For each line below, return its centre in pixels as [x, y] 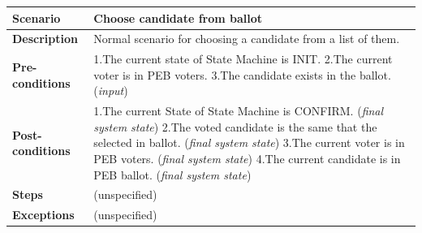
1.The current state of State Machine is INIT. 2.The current [243, 59]
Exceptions [43, 215]
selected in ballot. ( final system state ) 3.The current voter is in [249, 142]
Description [45, 39]
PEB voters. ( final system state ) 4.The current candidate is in [247, 158]
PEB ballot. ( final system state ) [172, 174]
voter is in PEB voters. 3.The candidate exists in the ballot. [242, 74]
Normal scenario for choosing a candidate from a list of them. [247, 39]
